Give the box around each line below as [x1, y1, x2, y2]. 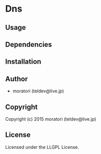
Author [5, 74, 28, 83]
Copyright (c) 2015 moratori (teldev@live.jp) [5, 116, 96, 122]
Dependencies [5, 40, 52, 48]
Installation [5, 58, 41, 66]
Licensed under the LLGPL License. [5, 144, 79, 150]
